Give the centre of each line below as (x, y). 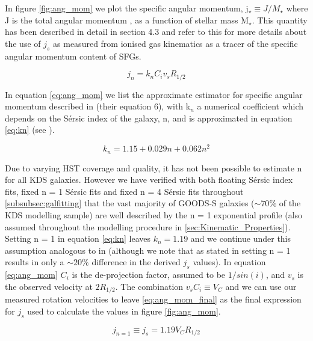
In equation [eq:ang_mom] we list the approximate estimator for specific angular (154, 94)
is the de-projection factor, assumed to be (149, 275)
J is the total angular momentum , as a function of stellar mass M (127, 20)
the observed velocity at (49, 286)
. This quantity (280, 20)
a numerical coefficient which (250, 106)
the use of (23, 43)
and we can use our (261, 286)
